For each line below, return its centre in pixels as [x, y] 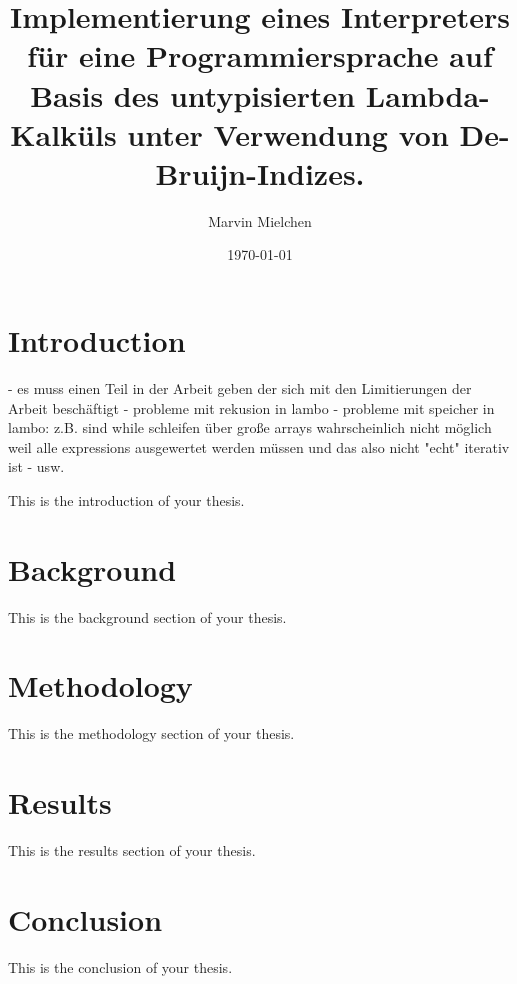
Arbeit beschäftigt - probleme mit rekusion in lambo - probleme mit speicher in [251, 407]
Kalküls [63, 133]
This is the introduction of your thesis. [126, 499]
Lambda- [427, 94]
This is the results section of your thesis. [132, 850]
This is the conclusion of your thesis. [120, 966]
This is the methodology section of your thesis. [151, 733]
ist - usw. [36, 466]
